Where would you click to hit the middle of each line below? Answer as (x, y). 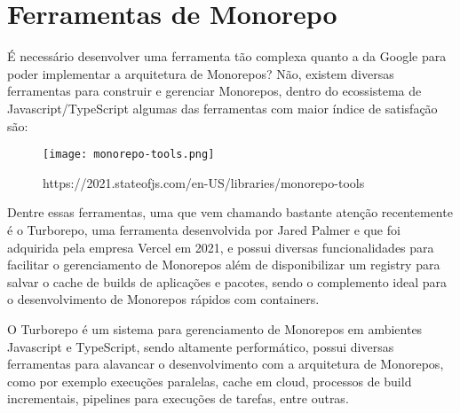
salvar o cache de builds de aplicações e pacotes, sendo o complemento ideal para (227, 281)
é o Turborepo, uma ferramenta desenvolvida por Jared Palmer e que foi (204, 229)
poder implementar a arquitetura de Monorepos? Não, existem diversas (201, 73)
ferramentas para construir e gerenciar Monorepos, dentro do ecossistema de (214, 91)
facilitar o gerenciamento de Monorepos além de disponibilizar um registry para (224, 265)
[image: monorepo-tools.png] (129, 155)
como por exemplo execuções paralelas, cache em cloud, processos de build (210, 381)
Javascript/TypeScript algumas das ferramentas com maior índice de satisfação (222, 108)
